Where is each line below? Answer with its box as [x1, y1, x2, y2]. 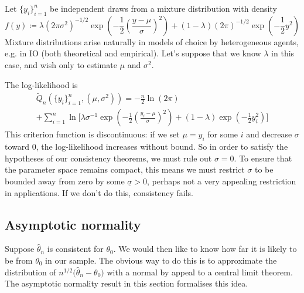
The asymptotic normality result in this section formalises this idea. [5, 277, 248, 289]
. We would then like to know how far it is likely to [113, 243, 297, 255]
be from [5, 254, 33, 267]
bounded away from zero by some [5, 175, 125, 187]
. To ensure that [234, 151, 292, 164]
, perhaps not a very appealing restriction [147, 175, 296, 187]
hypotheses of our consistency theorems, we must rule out [5, 151, 212, 164]
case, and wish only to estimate [5, 58, 117, 70]
